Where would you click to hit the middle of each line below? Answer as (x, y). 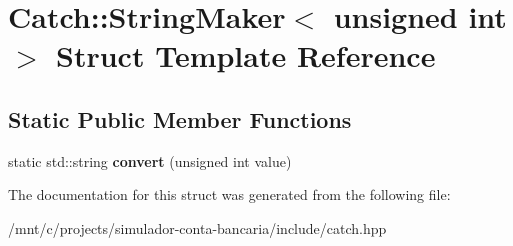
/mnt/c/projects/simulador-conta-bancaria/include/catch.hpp (197, 227)
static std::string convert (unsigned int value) (150, 160)
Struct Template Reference (246, 55)
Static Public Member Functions (180, 118)
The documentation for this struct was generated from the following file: (229, 194)
